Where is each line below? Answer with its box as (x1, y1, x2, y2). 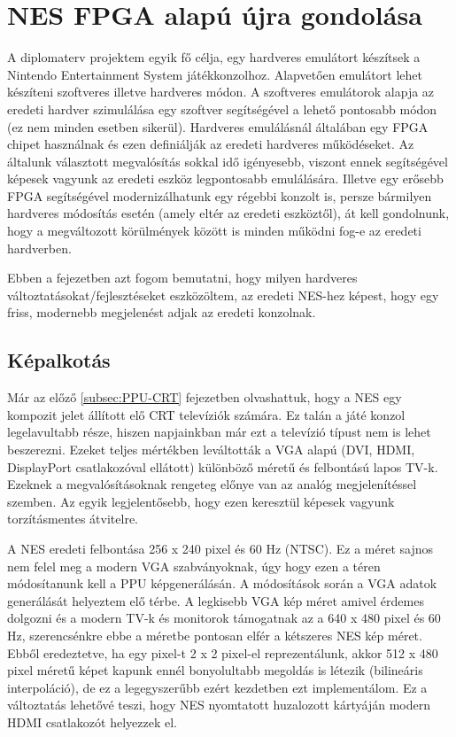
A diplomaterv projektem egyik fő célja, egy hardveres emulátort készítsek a (7, 48, 421, 66)
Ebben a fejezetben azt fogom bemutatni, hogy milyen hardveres (7, 268, 358, 287)
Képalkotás (7, 346, 111, 374)
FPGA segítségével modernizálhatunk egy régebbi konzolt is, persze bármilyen (7, 186, 432, 205)
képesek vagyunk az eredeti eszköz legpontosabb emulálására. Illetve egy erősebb (7, 169, 444, 188)
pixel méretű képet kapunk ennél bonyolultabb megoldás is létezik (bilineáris (7, 661, 423, 679)
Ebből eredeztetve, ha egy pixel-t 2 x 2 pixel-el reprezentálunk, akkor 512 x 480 (7, 643, 438, 662)
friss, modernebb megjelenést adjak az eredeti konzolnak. (7, 303, 316, 322)
